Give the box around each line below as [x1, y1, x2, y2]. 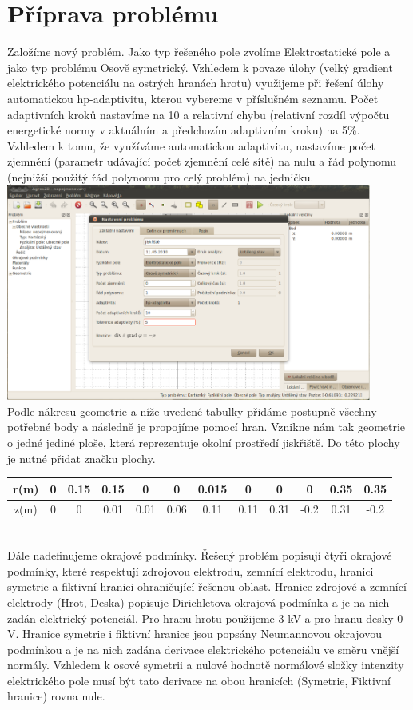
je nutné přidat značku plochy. [7, 449, 156, 466]
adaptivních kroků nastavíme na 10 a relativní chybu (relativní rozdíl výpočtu [7, 106, 390, 122]
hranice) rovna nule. [7, 688, 105, 704]
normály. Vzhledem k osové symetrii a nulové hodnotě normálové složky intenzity [7, 656, 404, 673]
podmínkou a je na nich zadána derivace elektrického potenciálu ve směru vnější [7, 640, 399, 657]
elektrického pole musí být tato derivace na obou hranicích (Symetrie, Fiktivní [7, 672, 391, 688]
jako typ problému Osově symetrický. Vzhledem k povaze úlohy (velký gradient [7, 58, 393, 75]
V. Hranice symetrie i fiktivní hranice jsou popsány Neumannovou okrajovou [7, 625, 383, 642]
